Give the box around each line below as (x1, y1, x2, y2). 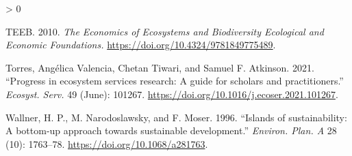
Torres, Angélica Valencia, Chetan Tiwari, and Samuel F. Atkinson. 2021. (5, 60, 314, 74)
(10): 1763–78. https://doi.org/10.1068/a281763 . (5, 136, 208, 151)
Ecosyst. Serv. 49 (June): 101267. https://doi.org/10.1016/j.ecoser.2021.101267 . (5, 87, 338, 101)
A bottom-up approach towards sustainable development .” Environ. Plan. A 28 (5, 123, 337, 138)
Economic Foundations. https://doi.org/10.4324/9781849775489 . (5, 37, 276, 52)
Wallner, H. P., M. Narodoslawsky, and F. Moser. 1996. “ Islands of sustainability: (5, 110, 347, 124)
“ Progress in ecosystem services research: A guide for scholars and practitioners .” (5, 74, 344, 88)
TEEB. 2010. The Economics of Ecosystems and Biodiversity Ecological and (5, 24, 324, 38)
